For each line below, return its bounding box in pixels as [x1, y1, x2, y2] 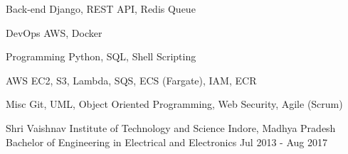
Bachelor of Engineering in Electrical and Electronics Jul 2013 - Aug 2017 [6, 134, 327, 149]
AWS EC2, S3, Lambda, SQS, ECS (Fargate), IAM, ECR [6, 72, 257, 87]
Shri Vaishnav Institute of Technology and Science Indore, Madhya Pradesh [6, 120, 336, 135]
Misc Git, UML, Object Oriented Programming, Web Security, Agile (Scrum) [6, 97, 343, 111]
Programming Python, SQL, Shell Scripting [6, 49, 196, 64]
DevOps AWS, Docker [6, 25, 102, 40]
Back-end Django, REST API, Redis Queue [6, 1, 196, 16]
